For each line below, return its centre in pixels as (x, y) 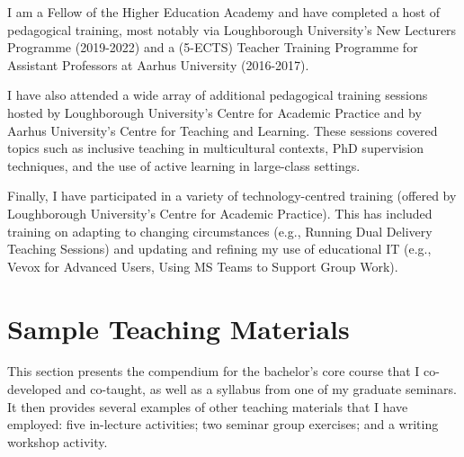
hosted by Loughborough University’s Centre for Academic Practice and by (214, 112)
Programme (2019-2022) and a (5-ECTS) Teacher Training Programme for (213, 47)
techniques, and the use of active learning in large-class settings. (184, 165)
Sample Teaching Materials (178, 328)
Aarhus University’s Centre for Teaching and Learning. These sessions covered (223, 130)
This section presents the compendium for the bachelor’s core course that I (214, 371)
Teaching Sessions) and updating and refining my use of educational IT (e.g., (219, 249)
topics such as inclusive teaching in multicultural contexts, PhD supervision (216, 148)
